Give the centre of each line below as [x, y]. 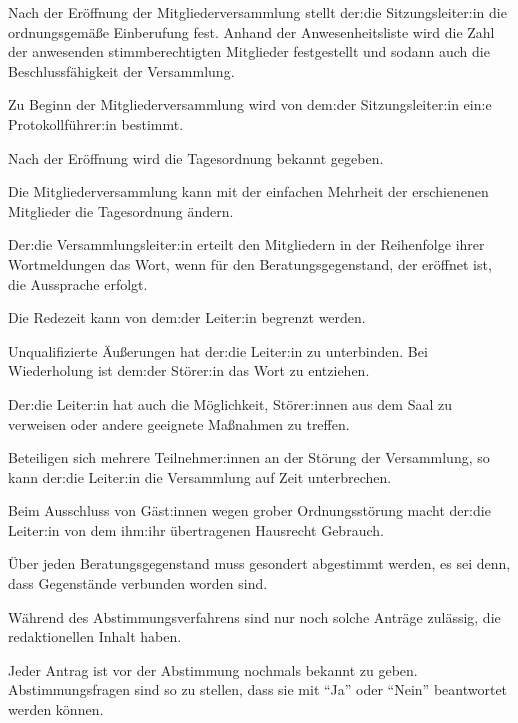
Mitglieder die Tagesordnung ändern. [121, 210]
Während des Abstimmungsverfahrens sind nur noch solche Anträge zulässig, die [254, 616]
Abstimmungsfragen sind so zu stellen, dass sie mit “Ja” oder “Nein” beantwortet [258, 689]
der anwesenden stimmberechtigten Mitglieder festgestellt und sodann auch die [249, 51]
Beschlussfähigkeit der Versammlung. [121, 70]
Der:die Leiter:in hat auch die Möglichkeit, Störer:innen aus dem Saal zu [230, 403]
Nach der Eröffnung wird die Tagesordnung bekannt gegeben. [196, 157]
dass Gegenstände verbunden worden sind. [138, 583]
